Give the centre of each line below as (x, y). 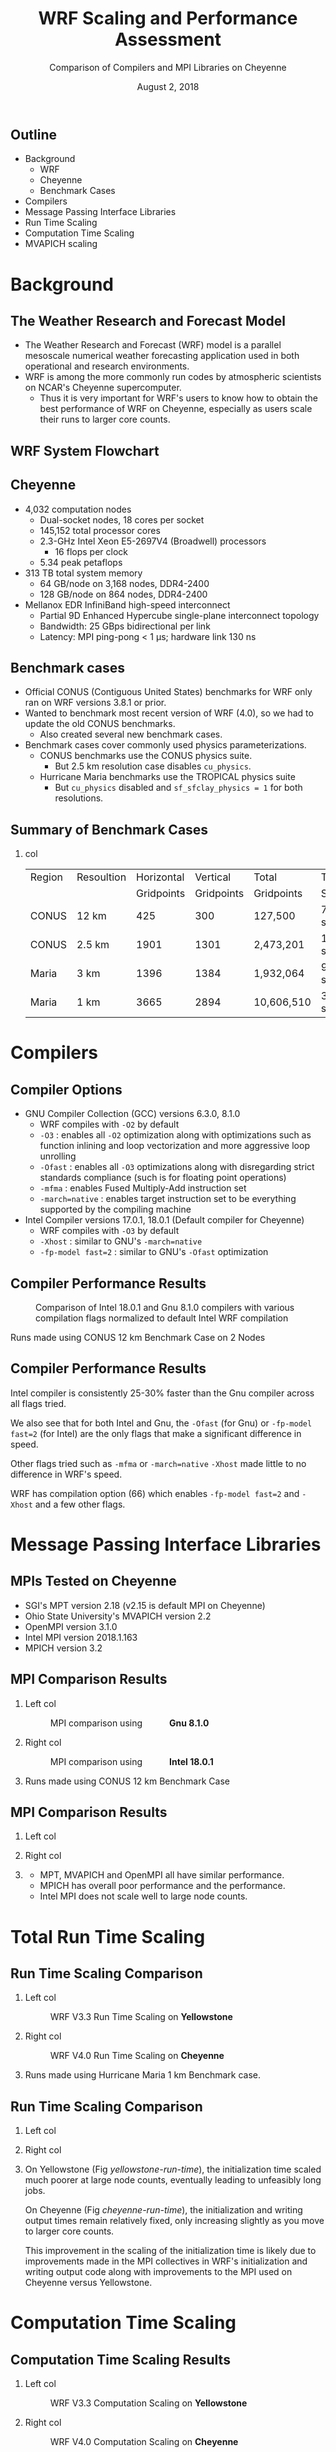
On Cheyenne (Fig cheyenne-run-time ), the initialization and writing (163, 2210)
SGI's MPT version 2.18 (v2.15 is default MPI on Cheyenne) (145, 1605)
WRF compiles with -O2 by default (109, 1124)
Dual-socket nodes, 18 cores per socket (122, 519)
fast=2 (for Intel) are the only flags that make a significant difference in (156, 1433)
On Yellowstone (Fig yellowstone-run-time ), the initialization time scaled (173, 2169)
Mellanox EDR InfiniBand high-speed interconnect (127, 604)
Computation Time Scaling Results (120, 2359)
